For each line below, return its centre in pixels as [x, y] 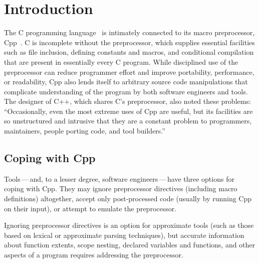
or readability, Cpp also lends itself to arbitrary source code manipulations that [126, 82]
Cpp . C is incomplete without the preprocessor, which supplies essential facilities [129, 42]
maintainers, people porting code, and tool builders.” [85, 131]
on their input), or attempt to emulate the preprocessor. [90, 208]
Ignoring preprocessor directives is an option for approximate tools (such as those [129, 225]
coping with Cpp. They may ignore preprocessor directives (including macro [121, 188]
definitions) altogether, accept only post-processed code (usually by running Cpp [128, 199]
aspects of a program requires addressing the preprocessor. [94, 255]
